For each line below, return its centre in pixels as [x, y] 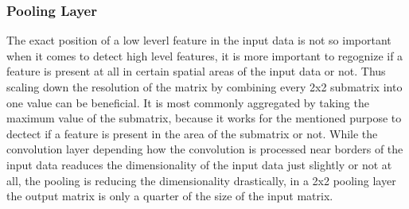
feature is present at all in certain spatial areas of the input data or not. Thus [196, 71]
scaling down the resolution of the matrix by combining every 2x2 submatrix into [204, 87]
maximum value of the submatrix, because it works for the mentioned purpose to [204, 118]
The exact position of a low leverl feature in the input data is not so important [199, 40]
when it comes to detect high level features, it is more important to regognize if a [205, 55]
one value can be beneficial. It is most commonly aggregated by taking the [188, 102]
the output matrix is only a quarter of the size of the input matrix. [170, 196]
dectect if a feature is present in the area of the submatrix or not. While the [192, 133]
